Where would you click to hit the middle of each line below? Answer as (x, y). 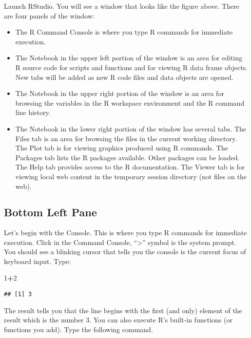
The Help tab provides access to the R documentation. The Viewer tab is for (130, 167)
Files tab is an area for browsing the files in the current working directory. (126, 138)
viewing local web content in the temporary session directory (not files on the (131, 176)
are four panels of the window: (49, 15)
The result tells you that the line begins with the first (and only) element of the (123, 310)
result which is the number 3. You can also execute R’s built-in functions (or (118, 320)
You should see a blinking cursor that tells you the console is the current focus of (125, 252)
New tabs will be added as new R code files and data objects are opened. (124, 77)
